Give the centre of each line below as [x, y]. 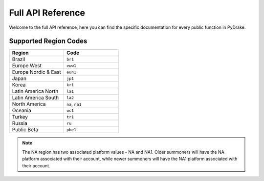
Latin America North [35, 91]
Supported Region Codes [48, 41]
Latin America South [35, 98]
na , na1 [74, 104]
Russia [20, 123]
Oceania [22, 111]
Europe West [27, 66]
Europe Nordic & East [36, 72]
